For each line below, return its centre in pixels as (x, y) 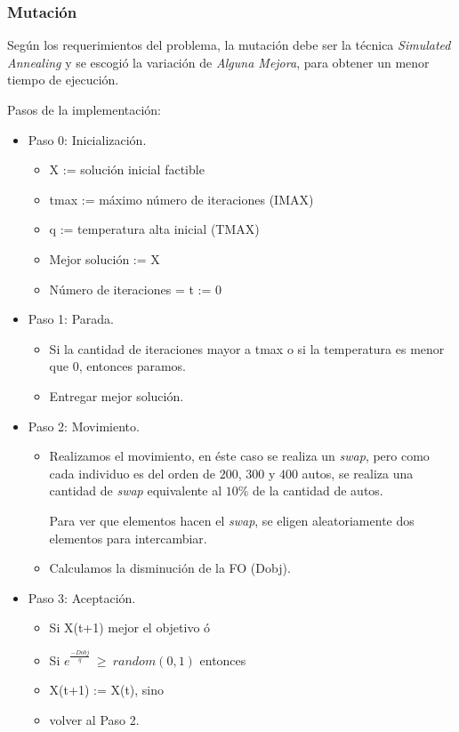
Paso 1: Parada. (71, 319)
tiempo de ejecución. (63, 80)
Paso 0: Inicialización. (87, 139)
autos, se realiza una (358, 473)
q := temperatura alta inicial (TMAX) (154, 229)
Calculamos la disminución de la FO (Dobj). (170, 568)
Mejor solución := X (105, 258)
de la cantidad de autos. (318, 491)
